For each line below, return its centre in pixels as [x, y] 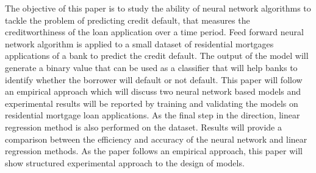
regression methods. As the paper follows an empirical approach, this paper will [154, 151]
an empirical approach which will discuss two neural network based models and [153, 91]
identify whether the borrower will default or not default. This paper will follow [154, 79]
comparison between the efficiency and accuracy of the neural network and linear [156, 139]
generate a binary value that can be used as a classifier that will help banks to [151, 67]
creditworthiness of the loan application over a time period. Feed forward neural [154, 32]
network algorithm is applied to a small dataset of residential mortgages [139, 43]
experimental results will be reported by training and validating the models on [152, 103]
